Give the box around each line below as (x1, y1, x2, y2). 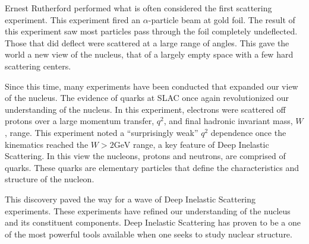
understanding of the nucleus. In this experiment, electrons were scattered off (5, 103, 286, 115)
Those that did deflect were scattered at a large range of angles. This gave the (5, 36, 289, 49)
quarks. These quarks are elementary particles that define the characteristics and (5, 161, 299, 173)
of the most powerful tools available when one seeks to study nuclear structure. (5, 227, 292, 240)
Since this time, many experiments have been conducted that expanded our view (5, 80, 298, 92)
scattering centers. (5, 59, 71, 72)
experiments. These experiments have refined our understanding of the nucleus (5, 204, 291, 217)
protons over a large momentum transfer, (5, 115, 154, 127)
